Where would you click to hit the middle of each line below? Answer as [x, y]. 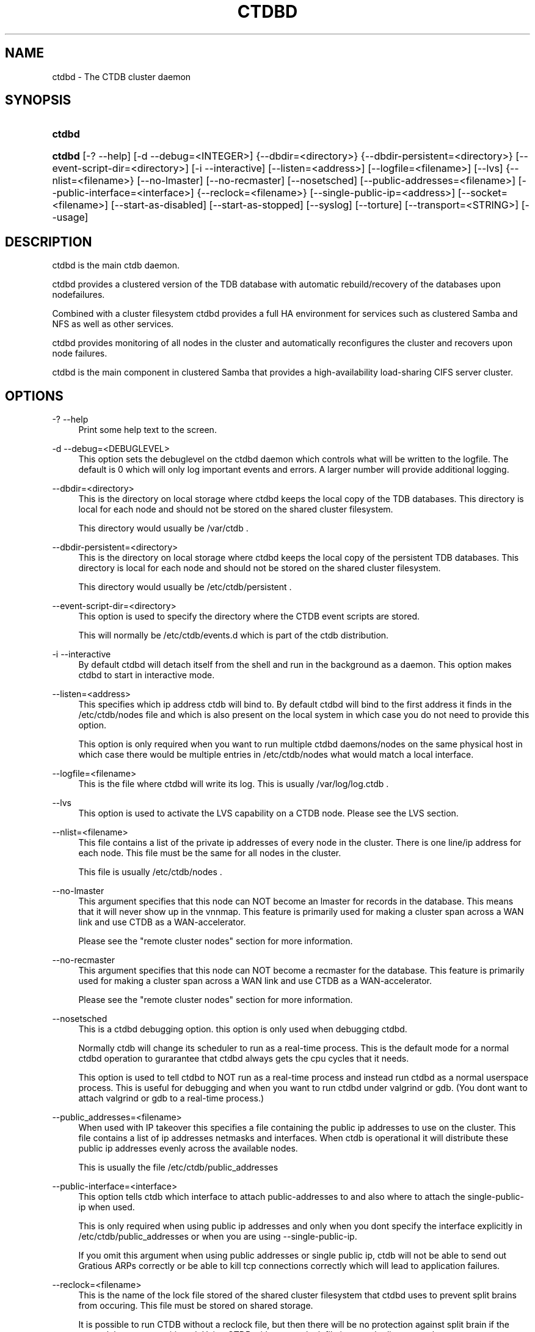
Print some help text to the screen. [147, 430]
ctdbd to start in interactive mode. [147, 675]
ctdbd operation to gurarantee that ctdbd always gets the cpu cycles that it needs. [244, 1059]
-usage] [70, 217]
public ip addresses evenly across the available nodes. [188, 1149]
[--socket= [483, 193]
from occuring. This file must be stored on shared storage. [196, 1306]
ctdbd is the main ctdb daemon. [116, 265]
